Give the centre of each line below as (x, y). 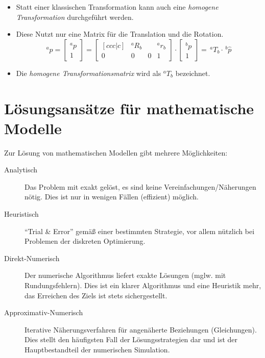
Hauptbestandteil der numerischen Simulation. (97, 349)
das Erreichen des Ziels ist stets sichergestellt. (96, 295)
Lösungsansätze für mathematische (129, 108)
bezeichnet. (193, 73)
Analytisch (21, 170)
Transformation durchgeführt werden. (75, 17)
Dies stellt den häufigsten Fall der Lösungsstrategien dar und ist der (131, 339)
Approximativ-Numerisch (44, 312)
